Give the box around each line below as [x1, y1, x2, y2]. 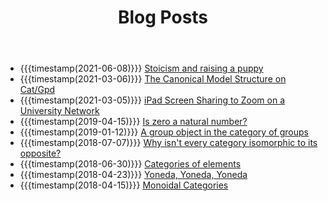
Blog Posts [117, 6, 209, 29]
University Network [19, 105, 100, 117]
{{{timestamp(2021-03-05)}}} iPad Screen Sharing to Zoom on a [19, 94, 285, 106]
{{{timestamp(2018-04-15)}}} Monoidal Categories [19, 179, 229, 191]
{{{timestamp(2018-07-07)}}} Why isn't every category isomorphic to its [19, 137, 318, 149]
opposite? [19, 147, 62, 160]
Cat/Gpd [19, 84, 56, 96]
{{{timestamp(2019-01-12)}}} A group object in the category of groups [19, 126, 309, 138]
